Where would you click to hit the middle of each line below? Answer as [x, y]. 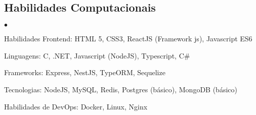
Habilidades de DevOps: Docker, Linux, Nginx [76, 106]
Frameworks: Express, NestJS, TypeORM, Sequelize [85, 72]
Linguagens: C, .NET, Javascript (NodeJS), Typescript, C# [97, 55]
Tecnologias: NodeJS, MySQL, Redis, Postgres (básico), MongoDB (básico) [121, 89]
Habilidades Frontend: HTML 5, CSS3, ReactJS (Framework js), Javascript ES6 [128, 39]
